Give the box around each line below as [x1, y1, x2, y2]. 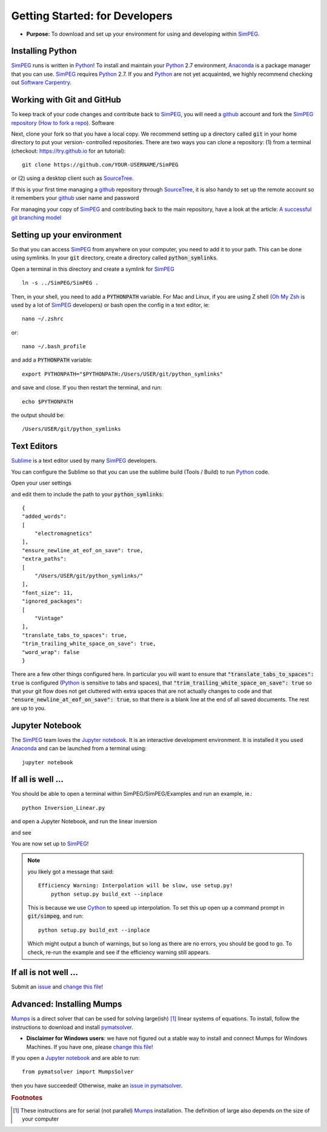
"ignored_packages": [22, 598, 83, 605]
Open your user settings [11, 479, 72, 487]
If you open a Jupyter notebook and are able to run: [11, 1054, 140, 1061]
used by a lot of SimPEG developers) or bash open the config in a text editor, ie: [11, 301, 210, 308]
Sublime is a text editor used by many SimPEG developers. [11, 457, 157, 465]
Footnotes [11, 1094, 43, 1102]
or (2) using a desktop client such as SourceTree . [11, 174, 134, 182]
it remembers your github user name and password [11, 194, 139, 202]
